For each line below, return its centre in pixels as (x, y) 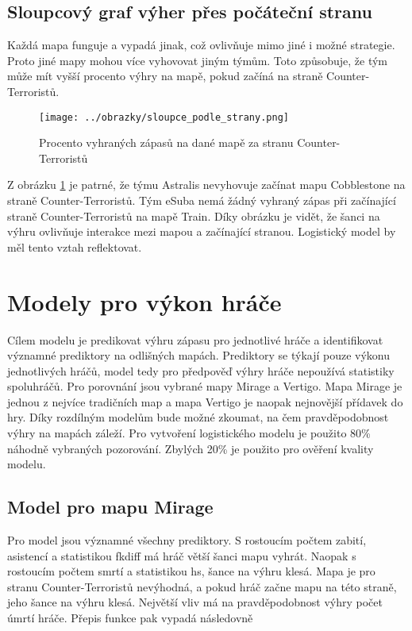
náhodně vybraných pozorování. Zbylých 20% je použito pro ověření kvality (191, 448)
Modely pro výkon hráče (144, 301)
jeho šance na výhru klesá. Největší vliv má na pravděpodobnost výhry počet (195, 602)
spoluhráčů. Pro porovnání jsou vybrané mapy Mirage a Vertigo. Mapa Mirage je (205, 386)
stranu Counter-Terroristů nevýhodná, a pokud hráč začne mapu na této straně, (202, 586)
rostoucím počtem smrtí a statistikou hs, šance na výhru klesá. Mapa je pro (191, 571)
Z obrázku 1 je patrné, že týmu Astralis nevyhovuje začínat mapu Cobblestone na (206, 185)
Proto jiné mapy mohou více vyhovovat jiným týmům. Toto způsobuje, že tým (198, 60)
